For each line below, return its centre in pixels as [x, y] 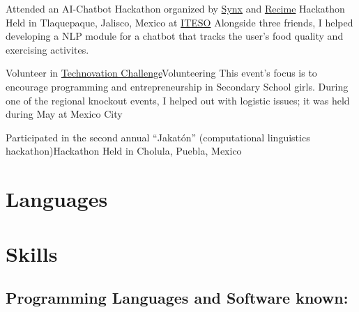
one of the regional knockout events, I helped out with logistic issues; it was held [178, 100]
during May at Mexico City [64, 114]
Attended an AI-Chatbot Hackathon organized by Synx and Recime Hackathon [175, 8]
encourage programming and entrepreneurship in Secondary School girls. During [177, 86]
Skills [32, 253]
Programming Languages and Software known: [177, 298]
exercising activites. [47, 49]
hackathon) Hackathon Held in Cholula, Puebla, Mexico [124, 151]
